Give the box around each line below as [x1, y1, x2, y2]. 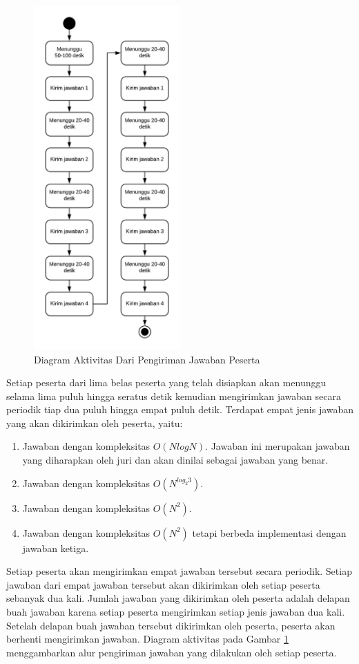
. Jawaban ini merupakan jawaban [205, 439, 350, 453]
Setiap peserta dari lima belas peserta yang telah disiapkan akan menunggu [6, 375, 327, 390]
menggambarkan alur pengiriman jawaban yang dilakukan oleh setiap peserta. [6, 645, 337, 659]
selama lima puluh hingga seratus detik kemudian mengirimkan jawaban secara [6, 388, 341, 403]
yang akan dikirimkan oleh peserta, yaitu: [6, 415, 183, 430]
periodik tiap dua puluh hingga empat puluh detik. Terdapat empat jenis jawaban [6, 402, 354, 417]
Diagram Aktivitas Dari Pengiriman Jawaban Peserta [34, 352, 260, 366]
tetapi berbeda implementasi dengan [192, 525, 347, 540]
